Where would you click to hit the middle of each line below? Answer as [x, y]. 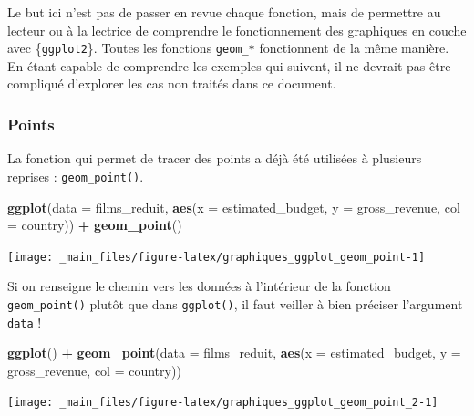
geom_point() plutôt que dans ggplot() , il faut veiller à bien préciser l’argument [235, 303]
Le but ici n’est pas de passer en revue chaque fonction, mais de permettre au [224, 12]
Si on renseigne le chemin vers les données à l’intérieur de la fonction [199, 286]
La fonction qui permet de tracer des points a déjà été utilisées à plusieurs [215, 158]
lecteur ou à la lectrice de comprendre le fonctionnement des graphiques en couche [237, 30]
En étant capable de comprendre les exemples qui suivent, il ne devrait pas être [229, 65]
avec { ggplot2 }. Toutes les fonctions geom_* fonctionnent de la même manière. [228, 48]
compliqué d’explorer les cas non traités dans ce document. [172, 83]
